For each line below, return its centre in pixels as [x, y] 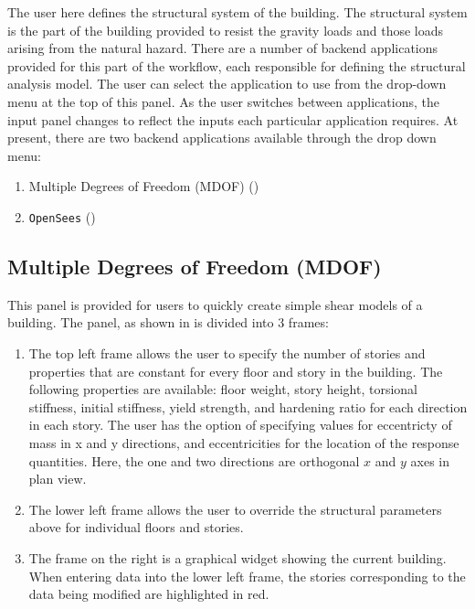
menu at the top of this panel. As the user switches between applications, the [223, 101]
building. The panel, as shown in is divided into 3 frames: [168, 322]
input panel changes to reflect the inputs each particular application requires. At [233, 119]
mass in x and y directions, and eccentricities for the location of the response [244, 442]
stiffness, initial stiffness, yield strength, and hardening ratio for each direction [248, 406]
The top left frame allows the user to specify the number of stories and [227, 353]
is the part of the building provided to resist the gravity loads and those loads [226, 30]
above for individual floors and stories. [136, 527]
